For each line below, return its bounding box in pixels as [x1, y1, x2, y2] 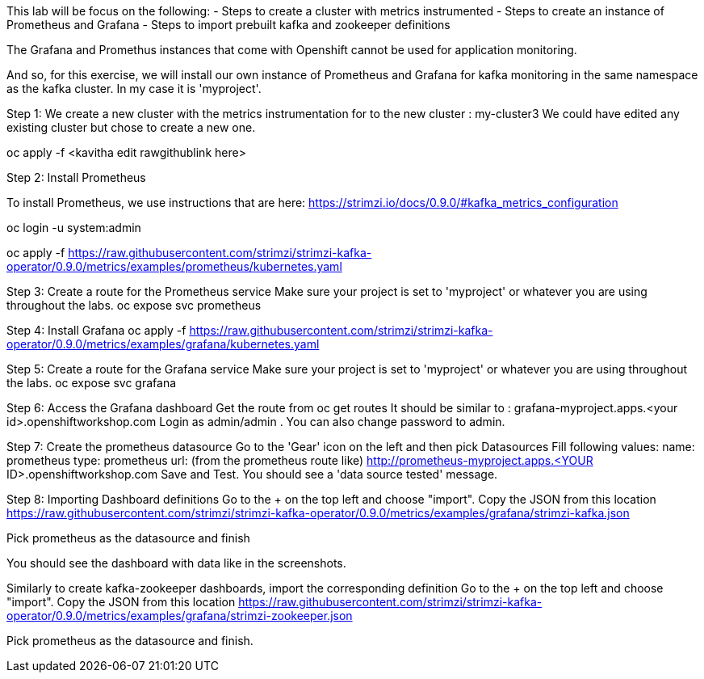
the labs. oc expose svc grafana [6, 376, 177, 390]
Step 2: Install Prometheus [6, 171, 146, 184]
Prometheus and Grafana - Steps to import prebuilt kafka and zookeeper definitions [6, 18, 450, 32]
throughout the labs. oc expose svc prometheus [6, 298, 262, 312]
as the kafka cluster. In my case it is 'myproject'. [6, 82, 262, 95]
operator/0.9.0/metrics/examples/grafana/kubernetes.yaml [6, 337, 320, 351]
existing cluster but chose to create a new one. [6, 120, 256, 134]
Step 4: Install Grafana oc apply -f [6, 323, 186, 337]
